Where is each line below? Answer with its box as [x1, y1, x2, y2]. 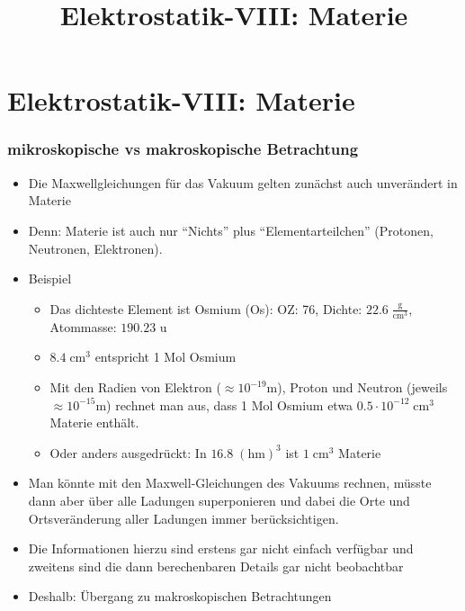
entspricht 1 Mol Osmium [94, 347, 237, 366]
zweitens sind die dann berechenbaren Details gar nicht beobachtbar [28, 556, 404, 575]
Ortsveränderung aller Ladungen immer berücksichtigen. [28, 508, 339, 527]
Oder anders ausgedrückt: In [49, 443, 207, 462]
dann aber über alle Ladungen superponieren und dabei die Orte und [28, 491, 410, 510]
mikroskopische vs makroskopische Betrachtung [7, 138, 359, 160]
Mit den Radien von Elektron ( [49, 378, 221, 397]
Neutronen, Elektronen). [28, 238, 163, 257]
